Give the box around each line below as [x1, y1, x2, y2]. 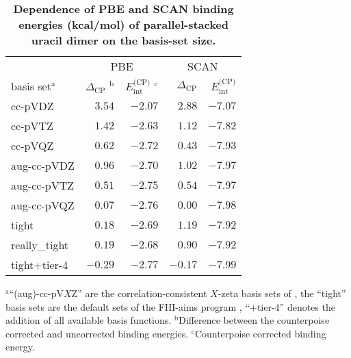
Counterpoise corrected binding [194, 326, 326, 340]
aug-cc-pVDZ [11, 157, 75, 174]
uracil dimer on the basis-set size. [31, 32, 216, 48]
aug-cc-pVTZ [11, 177, 74, 194]
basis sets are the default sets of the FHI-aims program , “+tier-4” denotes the [5, 299, 335, 314]
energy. [5, 340, 35, 354]
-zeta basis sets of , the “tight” [218, 286, 346, 301]
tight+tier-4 [11, 257, 68, 273]
